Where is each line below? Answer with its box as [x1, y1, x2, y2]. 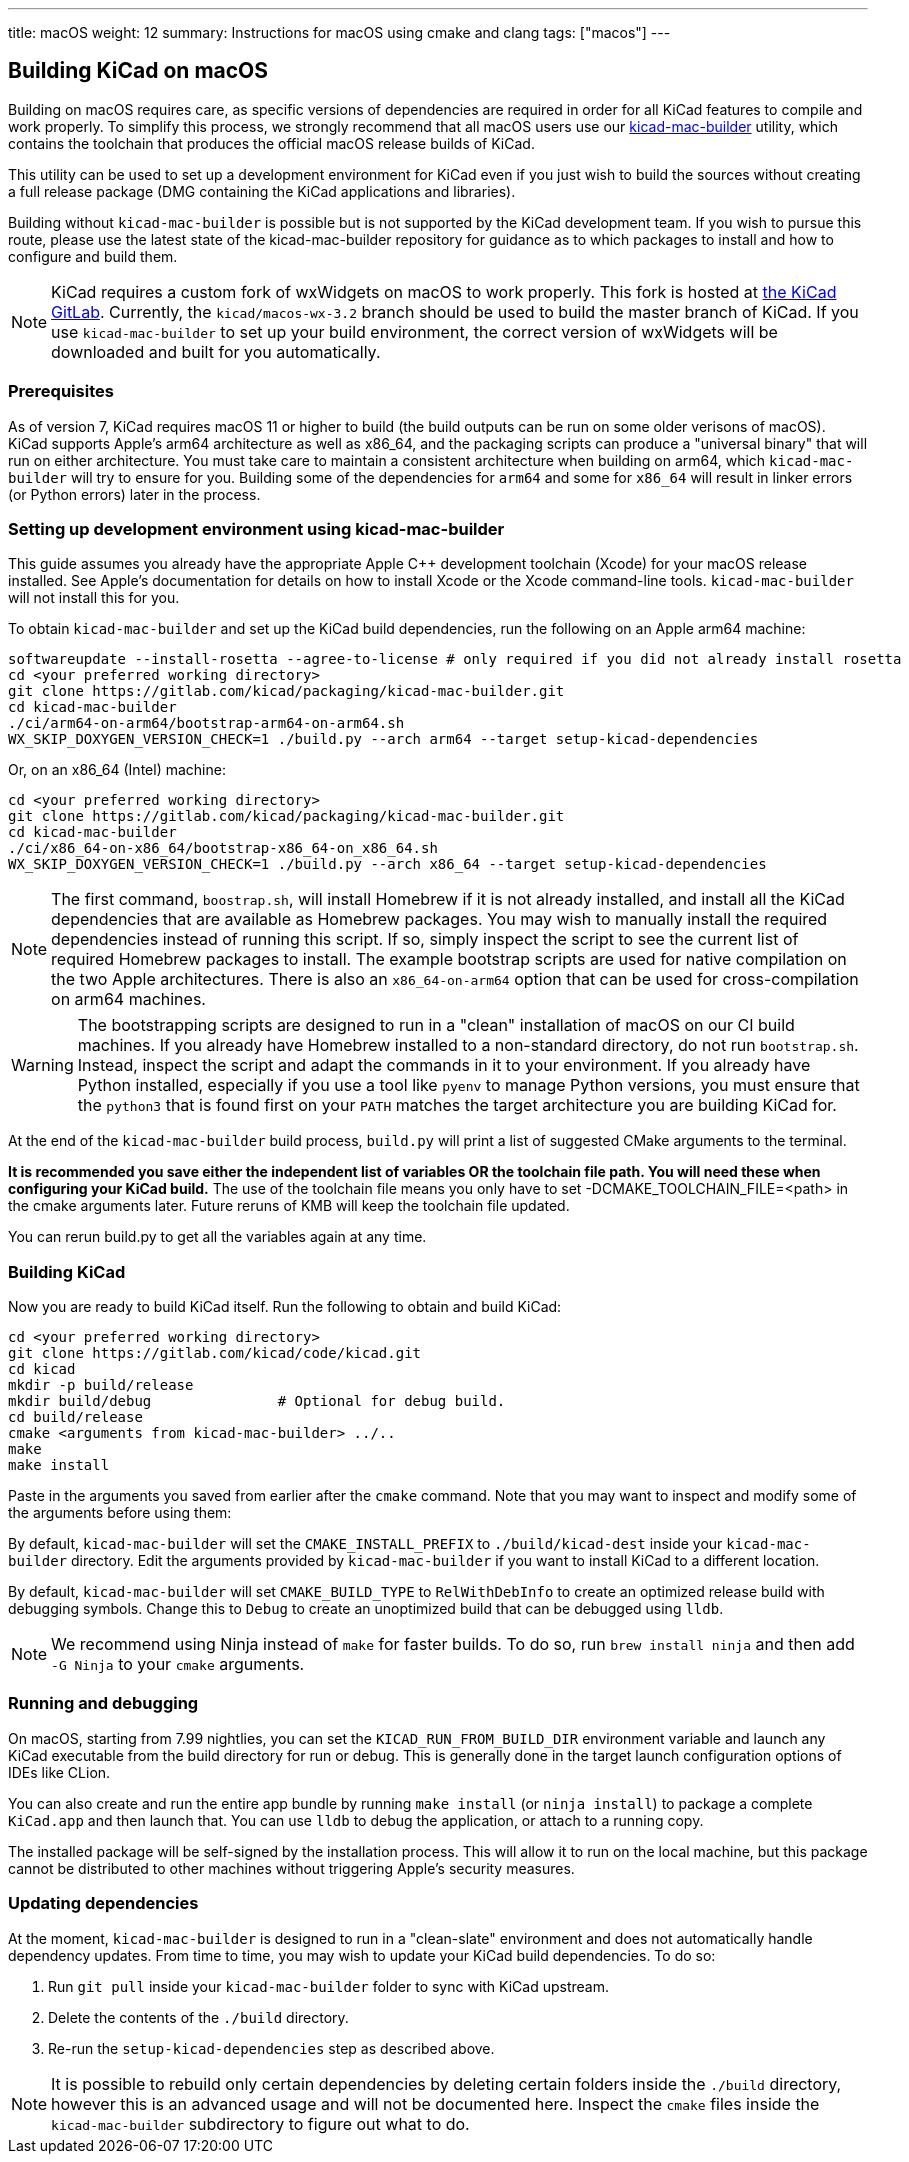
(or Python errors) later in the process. [8, 485, 261, 503]
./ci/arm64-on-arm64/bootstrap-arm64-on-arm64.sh [8, 715, 405, 732]
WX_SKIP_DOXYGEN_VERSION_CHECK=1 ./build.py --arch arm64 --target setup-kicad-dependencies [8, 731, 759, 748]
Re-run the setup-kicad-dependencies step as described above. [48, 2039, 495, 2057]
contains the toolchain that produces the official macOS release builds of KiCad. [8, 134, 535, 152]
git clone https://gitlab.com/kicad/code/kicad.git [8, 1345, 422, 1362]
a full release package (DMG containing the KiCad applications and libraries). [8, 182, 516, 200]
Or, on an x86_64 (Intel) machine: [8, 761, 226, 779]
